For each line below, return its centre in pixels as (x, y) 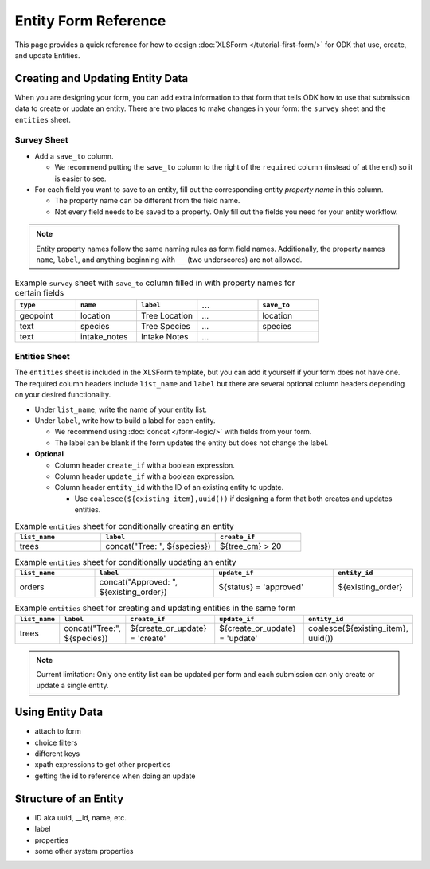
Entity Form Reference (90, 21)
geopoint (36, 315)
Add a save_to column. (74, 156)
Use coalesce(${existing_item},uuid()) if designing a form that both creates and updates (233, 499)
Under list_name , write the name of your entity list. (121, 409)
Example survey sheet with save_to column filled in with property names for (155, 283)
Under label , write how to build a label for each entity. (125, 420)
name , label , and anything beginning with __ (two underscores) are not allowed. (169, 260)
